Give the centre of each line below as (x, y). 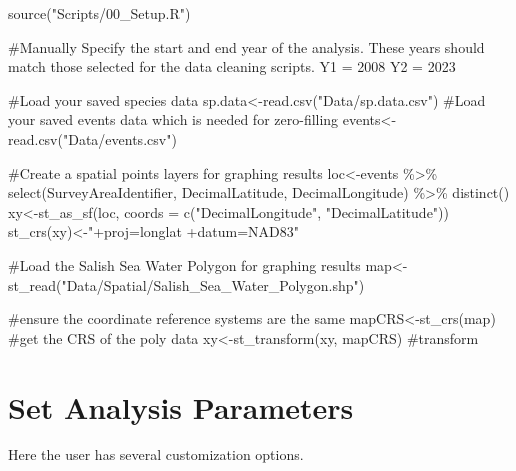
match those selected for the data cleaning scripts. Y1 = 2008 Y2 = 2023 (232, 66)
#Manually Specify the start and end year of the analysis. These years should (246, 46)
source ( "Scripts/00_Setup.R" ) (99, 13)
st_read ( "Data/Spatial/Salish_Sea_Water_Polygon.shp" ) (186, 284)
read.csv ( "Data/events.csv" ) (92, 138)
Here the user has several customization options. (156, 454)
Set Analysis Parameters (181, 406)
